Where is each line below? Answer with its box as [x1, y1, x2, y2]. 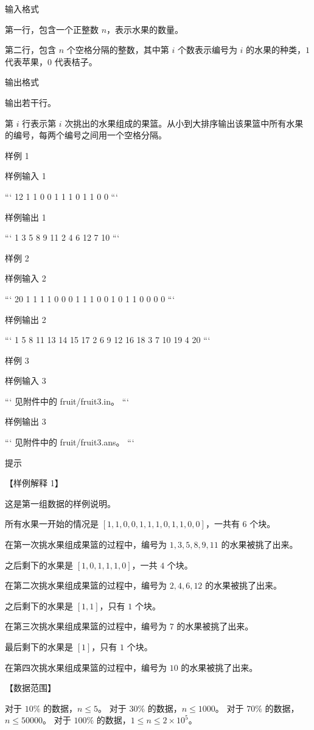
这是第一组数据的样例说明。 [5, 497, 116, 509]
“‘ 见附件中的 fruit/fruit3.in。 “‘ [5, 394, 129, 407]
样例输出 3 [5, 415, 46, 428]
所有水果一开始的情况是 [5, 517, 99, 530]
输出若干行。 [5, 96, 56, 108]
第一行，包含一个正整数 [5, 23, 99, 35]
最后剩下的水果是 [5, 640, 73, 653]
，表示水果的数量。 [106, 23, 184, 35]
